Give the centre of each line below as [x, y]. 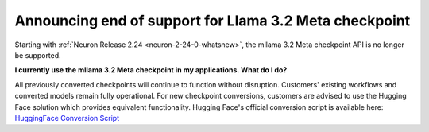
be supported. [38, 55]
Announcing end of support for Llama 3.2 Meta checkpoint [213, 21]
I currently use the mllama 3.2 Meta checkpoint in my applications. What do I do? [151, 70]
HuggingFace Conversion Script [67, 118]
